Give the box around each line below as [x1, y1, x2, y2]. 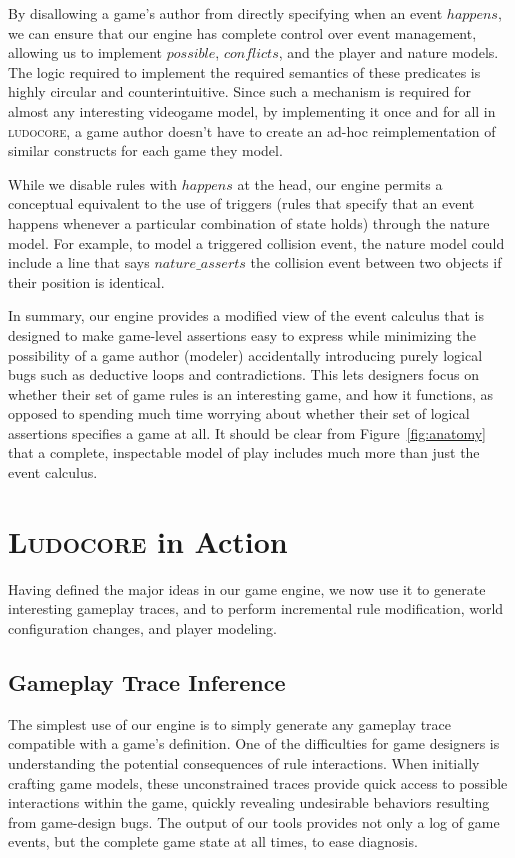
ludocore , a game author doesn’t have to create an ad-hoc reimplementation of [8, 120, 496, 141]
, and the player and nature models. [278, 42, 499, 63]
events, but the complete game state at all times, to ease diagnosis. [8, 831, 418, 852]
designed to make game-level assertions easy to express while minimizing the [8, 324, 476, 345]
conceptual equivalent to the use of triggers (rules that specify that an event [8, 193, 475, 214]
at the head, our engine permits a [237, 173, 443, 194]
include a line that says [8, 252, 150, 273]
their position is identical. [8, 271, 165, 292]
